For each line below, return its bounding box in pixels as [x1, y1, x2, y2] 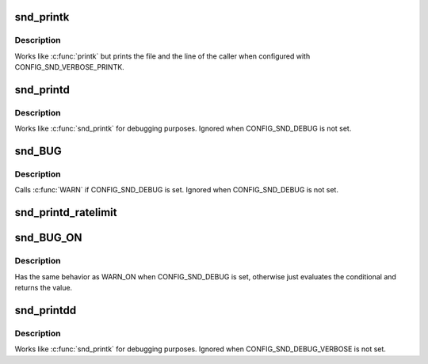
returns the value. [14, 283, 73, 293]
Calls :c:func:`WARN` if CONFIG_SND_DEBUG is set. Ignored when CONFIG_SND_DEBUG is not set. [14, 185, 338, 195]
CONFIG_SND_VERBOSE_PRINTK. [14, 63, 124, 72]
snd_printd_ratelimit [14, 206, 117, 219]
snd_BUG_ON [14, 231, 82, 245]
